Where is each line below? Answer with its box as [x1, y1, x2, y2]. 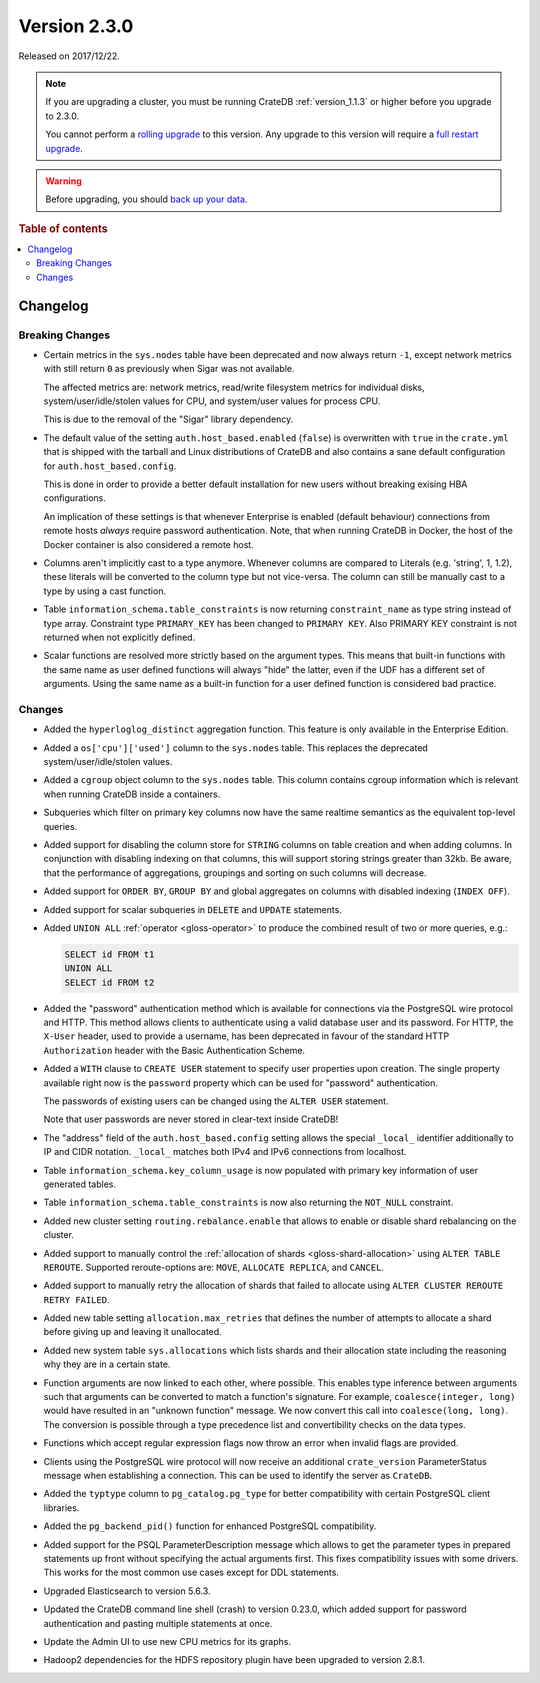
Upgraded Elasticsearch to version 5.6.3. [43, 1585, 211, 1597]
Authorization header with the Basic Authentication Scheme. [43, 1044, 305, 1056]
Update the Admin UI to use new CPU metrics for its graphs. [43, 1635, 292, 1647]
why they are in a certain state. [43, 1358, 171, 1370]
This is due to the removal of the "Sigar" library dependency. [43, 413, 294, 425]
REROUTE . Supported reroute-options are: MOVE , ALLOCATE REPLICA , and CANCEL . [43, 1261, 385, 1273]
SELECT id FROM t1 [64, 948, 155, 960]
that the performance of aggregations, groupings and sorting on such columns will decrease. [43, 866, 427, 879]
